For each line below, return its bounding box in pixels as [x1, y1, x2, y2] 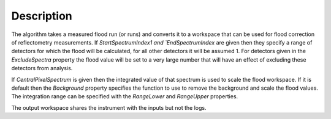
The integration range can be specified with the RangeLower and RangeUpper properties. [11, 93, 238, 100]
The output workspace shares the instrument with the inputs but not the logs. [11, 104, 207, 111]
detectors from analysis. [11, 65, 73, 72]
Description [11, 9, 73, 23]
